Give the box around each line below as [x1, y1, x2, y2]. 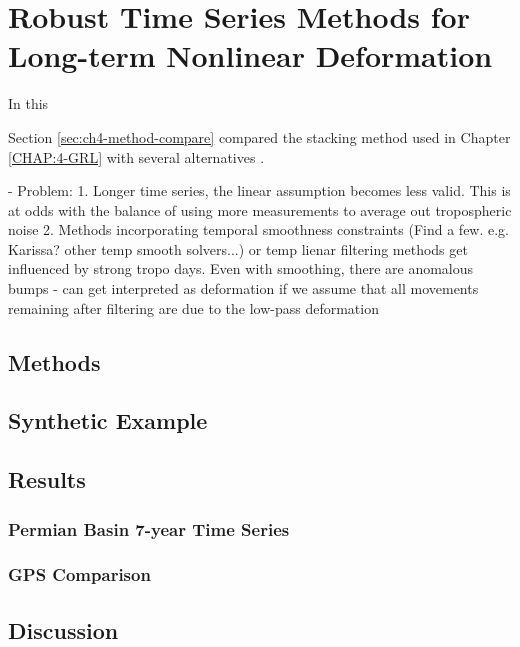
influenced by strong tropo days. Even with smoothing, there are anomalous [8, 258, 474, 279]
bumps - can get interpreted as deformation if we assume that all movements [8, 278, 479, 299]
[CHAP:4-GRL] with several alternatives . [8, 146, 265, 167]
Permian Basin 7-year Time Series [8, 516, 290, 541]
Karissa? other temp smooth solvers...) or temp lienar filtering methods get [8, 238, 468, 259]
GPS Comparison [8, 562, 151, 587]
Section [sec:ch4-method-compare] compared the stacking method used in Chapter [8, 126, 511, 147]
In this [8, 93, 49, 114]
